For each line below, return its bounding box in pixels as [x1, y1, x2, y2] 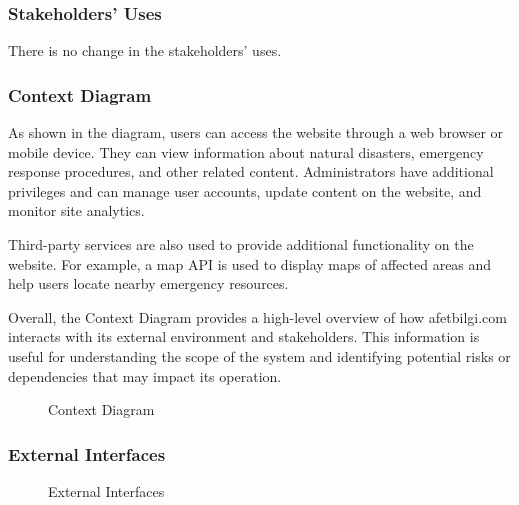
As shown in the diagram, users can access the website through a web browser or [8, 122, 504, 143]
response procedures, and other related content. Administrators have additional [8, 161, 494, 182]
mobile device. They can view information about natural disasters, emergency [8, 141, 484, 162]
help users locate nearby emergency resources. [8, 273, 289, 294]
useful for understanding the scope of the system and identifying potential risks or [8, 345, 511, 366]
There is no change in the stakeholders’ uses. [8, 40, 282, 61]
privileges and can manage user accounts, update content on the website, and [8, 180, 482, 201]
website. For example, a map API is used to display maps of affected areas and [8, 253, 492, 274]
